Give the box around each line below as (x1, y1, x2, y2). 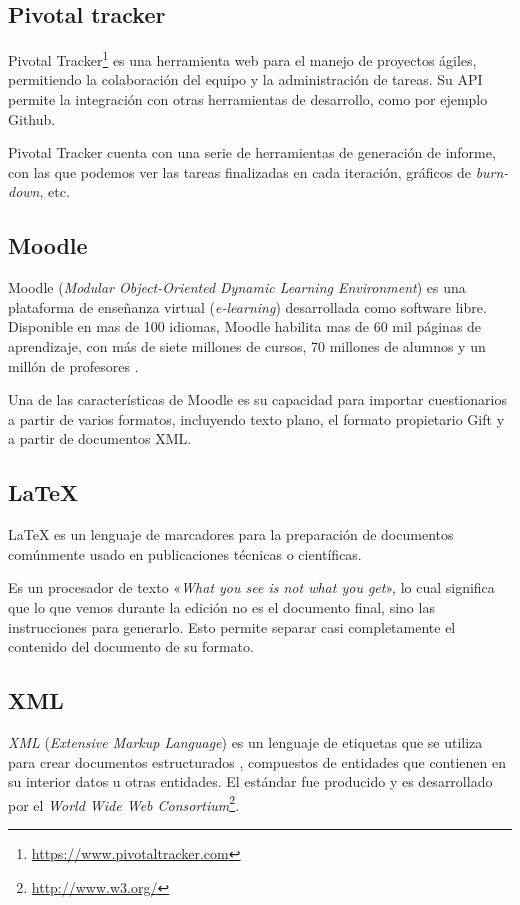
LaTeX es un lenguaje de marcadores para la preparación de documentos (8, 524, 454, 545)
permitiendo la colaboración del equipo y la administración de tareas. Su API (8, 69, 483, 90)
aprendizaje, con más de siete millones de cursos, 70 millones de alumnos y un (8, 336, 486, 356)
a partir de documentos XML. (8, 428, 192, 449)
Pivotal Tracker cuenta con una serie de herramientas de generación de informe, (8, 142, 496, 163)
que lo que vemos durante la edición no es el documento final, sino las (8, 596, 435, 617)
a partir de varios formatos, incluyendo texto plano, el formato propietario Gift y (8, 408, 505, 429)
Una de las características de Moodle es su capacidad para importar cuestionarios (8, 389, 507, 410)
